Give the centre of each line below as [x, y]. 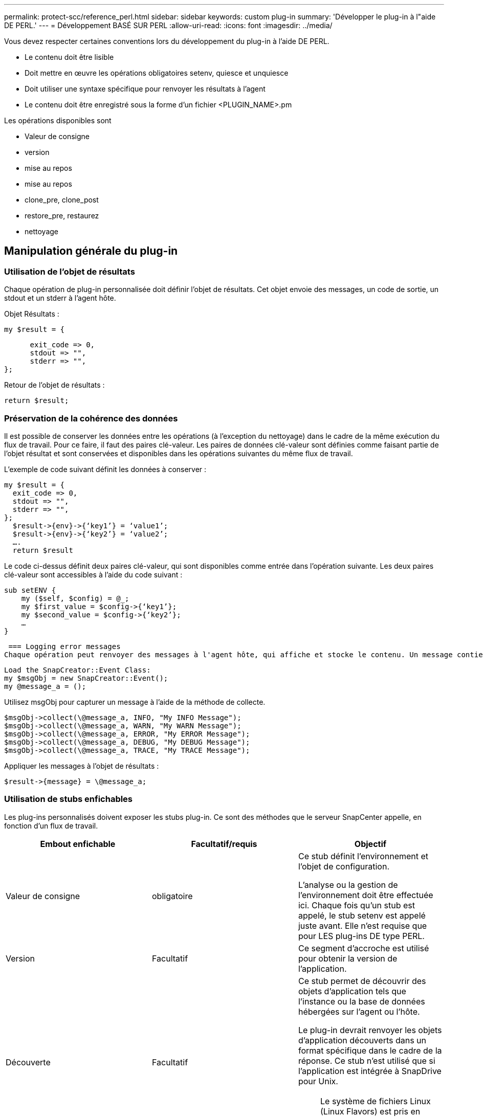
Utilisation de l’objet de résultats [70, 271]
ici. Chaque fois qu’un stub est [356, 905]
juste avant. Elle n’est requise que [363, 925]
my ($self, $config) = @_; [75, 598]
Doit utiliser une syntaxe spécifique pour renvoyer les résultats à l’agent [145, 89]
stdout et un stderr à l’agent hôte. [60, 298]
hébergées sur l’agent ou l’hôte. [359, 1011]
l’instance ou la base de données [361, 1001]
